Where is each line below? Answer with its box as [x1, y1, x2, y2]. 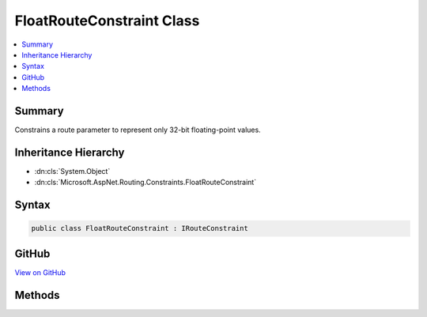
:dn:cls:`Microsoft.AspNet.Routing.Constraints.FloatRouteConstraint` [34, 178, 257, 187]
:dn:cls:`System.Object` [34, 166, 111, 175]
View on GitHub [14, 267, 66, 277]
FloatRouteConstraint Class [14, 12, 200, 29]
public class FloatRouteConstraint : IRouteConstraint [31, 224, 248, 233]
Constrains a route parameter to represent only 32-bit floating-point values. [14, 125, 261, 134]
